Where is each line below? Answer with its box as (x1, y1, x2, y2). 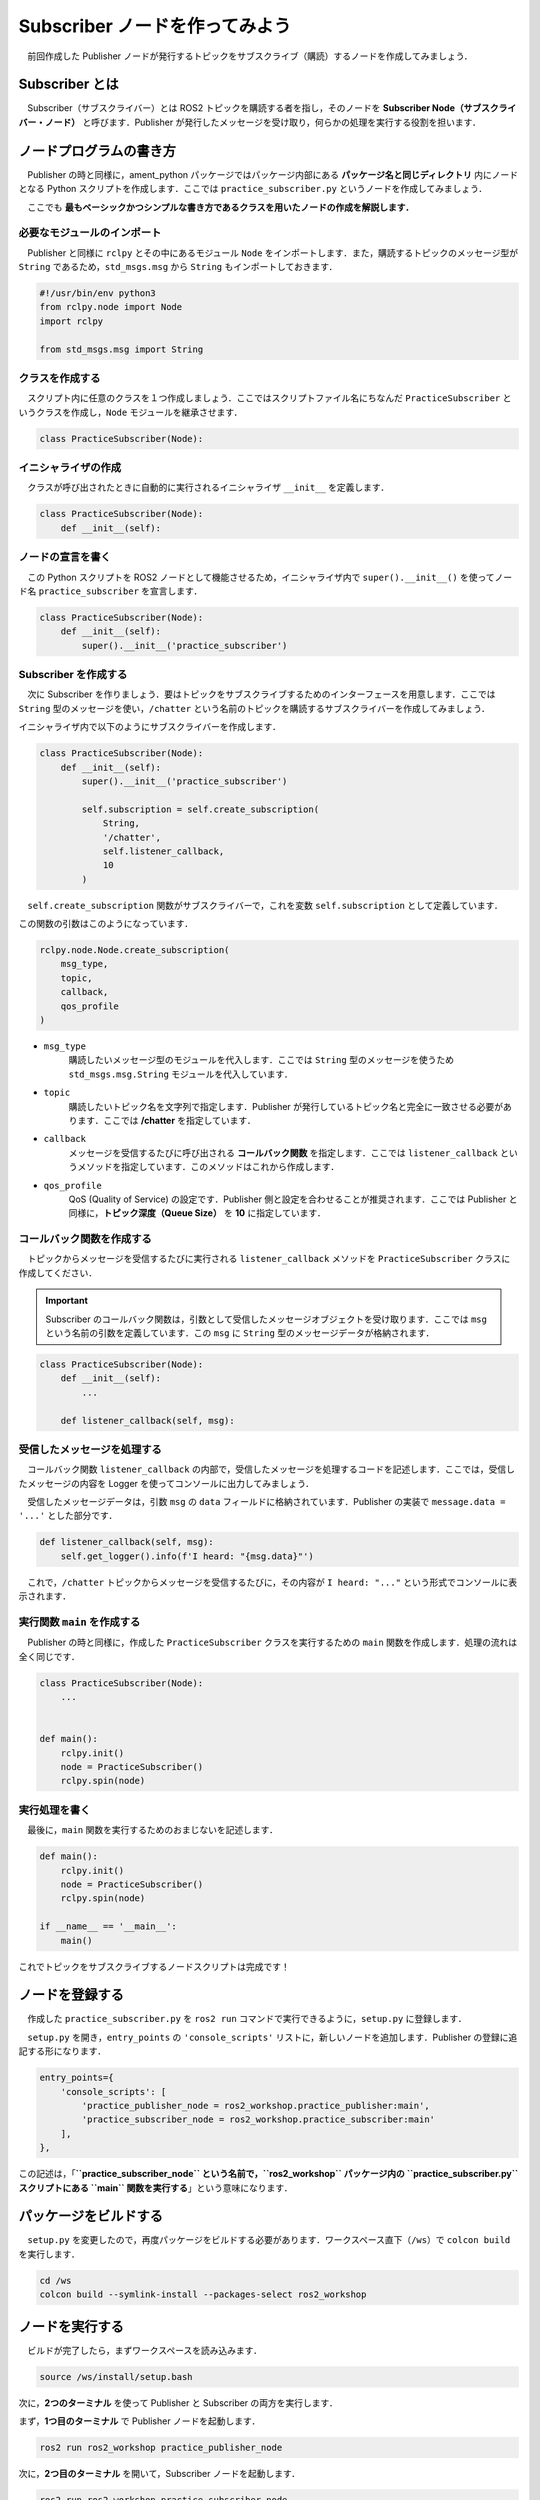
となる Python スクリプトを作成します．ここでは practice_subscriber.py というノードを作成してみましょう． (18, 183, 488, 195)
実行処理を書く (18, 1803, 91, 1817)
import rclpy (39, 315, 104, 327)
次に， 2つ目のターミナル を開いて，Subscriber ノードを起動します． (18, 2468, 301, 2480)
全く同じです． (18, 1650, 80, 1662)
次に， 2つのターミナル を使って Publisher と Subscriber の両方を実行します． (18, 2396, 339, 2409)
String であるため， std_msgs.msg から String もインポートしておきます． (18, 261, 338, 273)
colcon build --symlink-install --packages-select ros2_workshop (39, 2289, 367, 2300)
